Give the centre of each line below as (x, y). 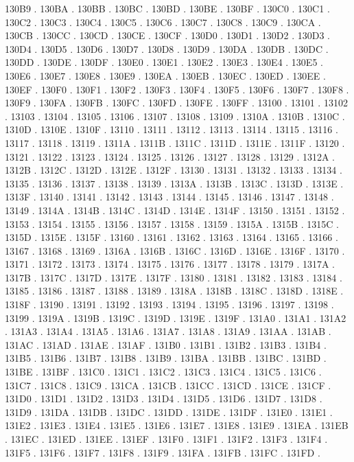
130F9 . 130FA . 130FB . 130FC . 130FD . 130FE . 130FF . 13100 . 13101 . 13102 (176, 103)
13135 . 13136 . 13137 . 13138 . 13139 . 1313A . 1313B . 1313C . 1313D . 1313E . (174, 183)
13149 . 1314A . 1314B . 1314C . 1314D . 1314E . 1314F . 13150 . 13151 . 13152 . (175, 210)
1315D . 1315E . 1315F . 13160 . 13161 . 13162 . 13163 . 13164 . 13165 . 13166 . (172, 237)
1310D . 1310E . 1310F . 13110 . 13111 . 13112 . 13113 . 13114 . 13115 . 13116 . (172, 129)
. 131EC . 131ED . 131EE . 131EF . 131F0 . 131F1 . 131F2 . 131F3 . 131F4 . (166, 439)
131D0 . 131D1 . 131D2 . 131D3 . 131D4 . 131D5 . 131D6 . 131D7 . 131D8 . (164, 399)
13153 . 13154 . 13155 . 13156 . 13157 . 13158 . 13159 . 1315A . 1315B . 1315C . (172, 223)
